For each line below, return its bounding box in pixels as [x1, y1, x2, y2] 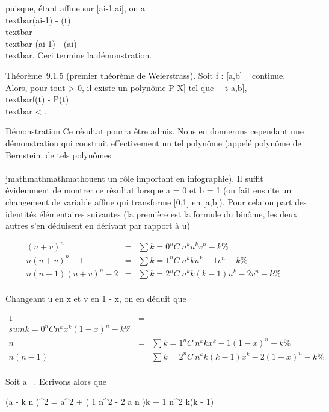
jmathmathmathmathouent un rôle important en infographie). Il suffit [5, 172, 263, 184]
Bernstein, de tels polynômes [5, 148, 111, 161]
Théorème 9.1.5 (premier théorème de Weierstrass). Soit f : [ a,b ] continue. [5, 69, 286, 81]
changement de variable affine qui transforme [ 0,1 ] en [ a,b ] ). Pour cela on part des [5, 195, 307, 208]
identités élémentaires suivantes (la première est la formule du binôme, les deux [5, 207, 298, 220]
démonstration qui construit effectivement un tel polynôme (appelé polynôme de [5, 136, 301, 149]
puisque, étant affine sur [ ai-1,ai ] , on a [5, 2, 146, 14]
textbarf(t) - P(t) [5, 93, 69, 105]
